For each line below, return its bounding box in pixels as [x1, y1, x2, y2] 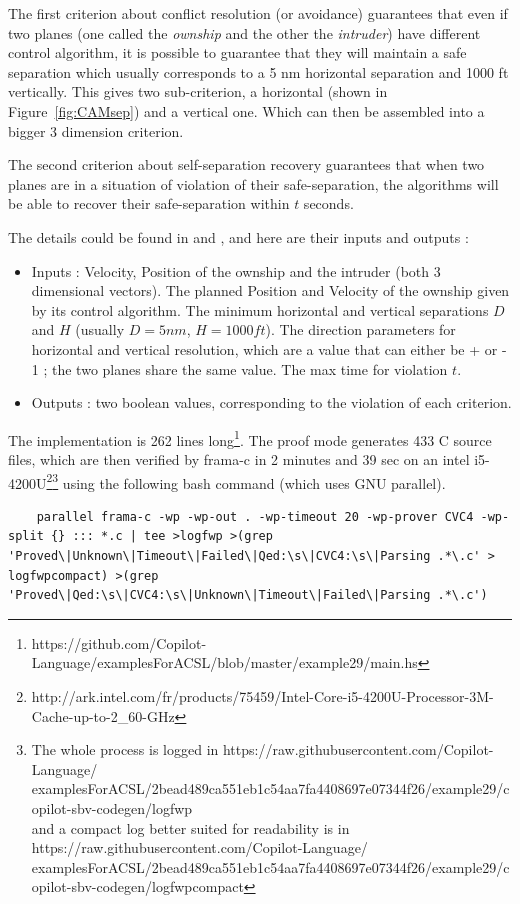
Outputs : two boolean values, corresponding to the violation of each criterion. [31, 392, 512, 413]
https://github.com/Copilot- [31, 632, 207, 653]
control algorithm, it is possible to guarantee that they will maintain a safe [8, 42, 467, 63]
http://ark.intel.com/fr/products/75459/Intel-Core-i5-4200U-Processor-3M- [31, 685, 494, 706]
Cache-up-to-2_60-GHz [31, 705, 175, 726]
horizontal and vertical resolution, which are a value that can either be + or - [31, 338, 507, 359]
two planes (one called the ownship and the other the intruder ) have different [8, 22, 481, 43]
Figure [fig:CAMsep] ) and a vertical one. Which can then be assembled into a [8, 100, 485, 121]
